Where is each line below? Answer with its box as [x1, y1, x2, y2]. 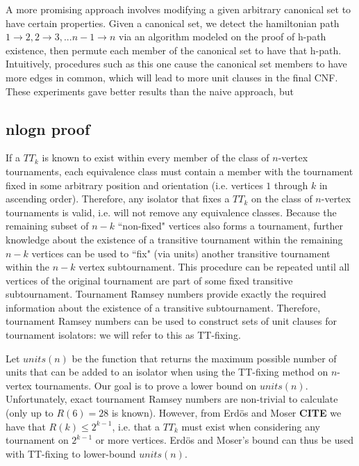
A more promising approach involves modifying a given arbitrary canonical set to [6, 2, 351, 16]
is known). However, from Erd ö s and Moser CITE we [111, 405, 342, 420]
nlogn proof [6, 118, 90, 139]
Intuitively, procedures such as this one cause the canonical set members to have [6, 56, 347, 71]
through [274, 177, 308, 192]
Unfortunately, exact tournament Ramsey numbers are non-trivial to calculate [6, 392, 338, 406]
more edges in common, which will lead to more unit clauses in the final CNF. [6, 70, 338, 84]
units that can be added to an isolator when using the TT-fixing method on [6, 364, 328, 379]
